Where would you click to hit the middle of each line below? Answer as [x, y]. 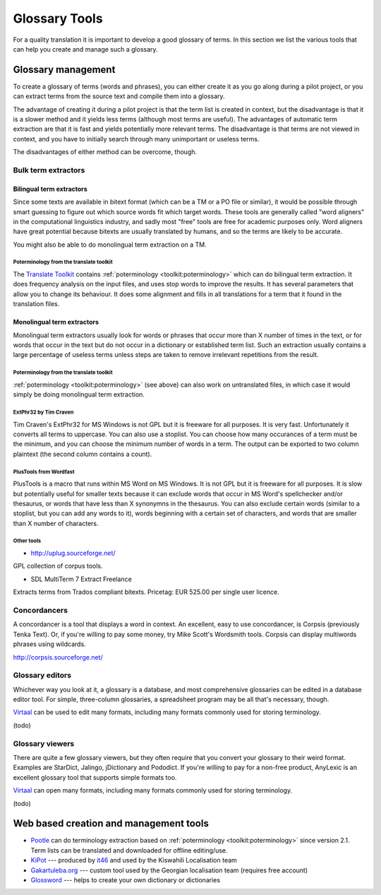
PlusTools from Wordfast [44, 472]
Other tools [27, 541]
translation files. [36, 304]
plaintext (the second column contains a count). [83, 454]
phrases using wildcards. [49, 644]
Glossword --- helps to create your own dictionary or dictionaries [126, 880]
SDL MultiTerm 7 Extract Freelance [81, 579]
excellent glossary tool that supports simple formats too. [95, 777]
